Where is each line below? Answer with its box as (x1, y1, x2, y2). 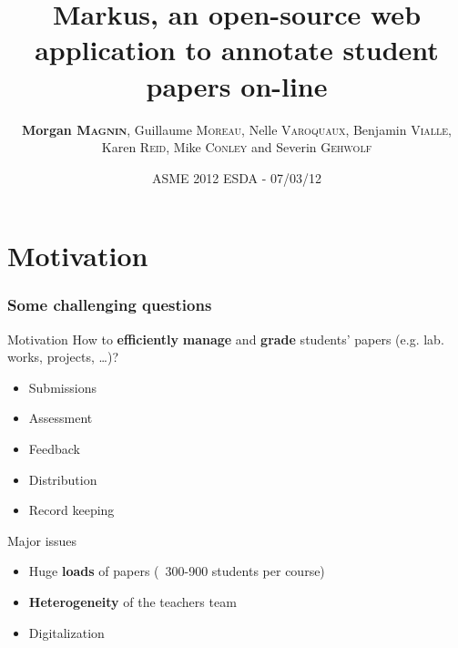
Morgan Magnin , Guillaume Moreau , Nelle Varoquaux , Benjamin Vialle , (22, 119, 452, 139)
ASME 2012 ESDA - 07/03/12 (151, 168, 322, 187)
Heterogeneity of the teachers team (28, 592, 237, 612)
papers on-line (146, 67, 328, 104)
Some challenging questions (7, 293, 212, 316)
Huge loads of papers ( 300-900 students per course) (28, 561, 325, 581)
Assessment (28, 408, 93, 427)
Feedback (28, 439, 80, 458)
